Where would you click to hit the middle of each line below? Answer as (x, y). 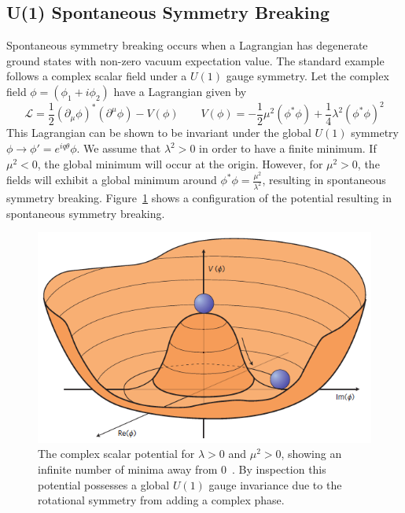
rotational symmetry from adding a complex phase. (161, 500)
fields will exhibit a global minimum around (112, 180)
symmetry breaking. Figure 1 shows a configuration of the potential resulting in (199, 197)
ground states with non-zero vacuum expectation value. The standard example (195, 60)
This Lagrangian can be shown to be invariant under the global (159, 133)
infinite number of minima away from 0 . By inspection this (182, 469)
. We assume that (119, 148)
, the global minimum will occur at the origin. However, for (180, 163)
